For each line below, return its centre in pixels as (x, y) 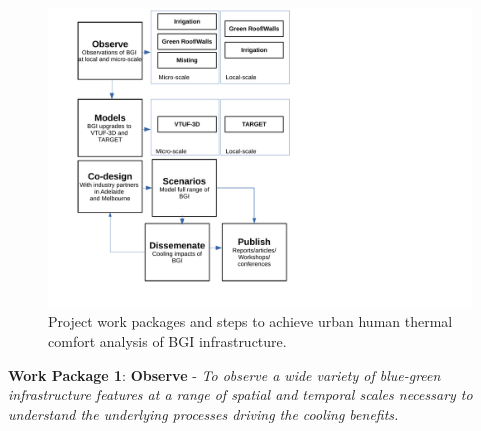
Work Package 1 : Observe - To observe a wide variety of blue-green (224, 374)
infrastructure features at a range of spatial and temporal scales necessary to (240, 394)
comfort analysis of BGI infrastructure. (167, 340)
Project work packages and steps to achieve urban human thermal (250, 321)
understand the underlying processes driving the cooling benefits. (203, 413)
